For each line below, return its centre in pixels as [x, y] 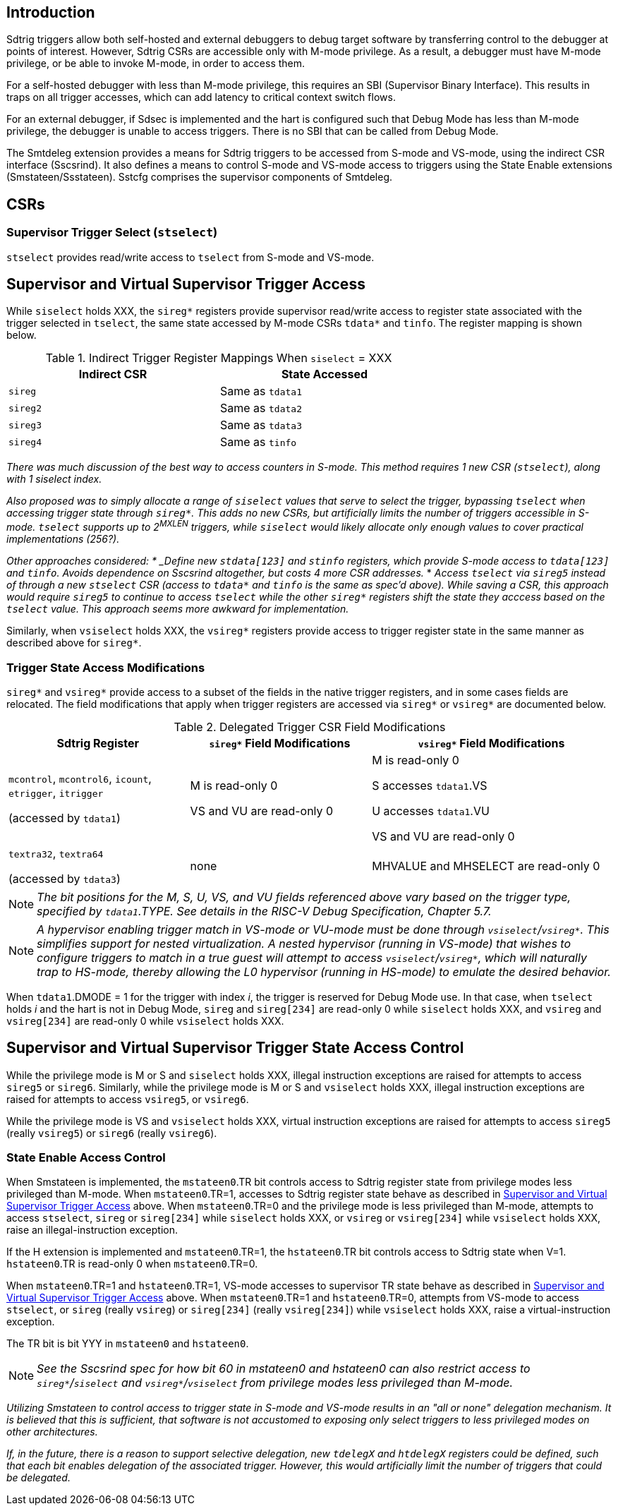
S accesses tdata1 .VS [430, 785]
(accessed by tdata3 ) [65, 878]
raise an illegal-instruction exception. [92, 1230]
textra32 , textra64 [56, 853]
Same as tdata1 [261, 391]
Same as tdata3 [261, 425]
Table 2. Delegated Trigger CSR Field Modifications [310, 727]
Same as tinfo [259, 442]
